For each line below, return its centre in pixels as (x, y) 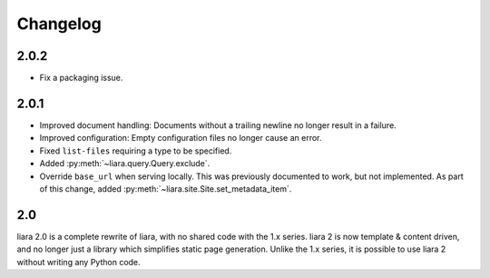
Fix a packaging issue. (81, 78)
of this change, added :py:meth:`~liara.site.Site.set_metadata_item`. (166, 189)
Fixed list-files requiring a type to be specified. (136, 151)
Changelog (59, 24)
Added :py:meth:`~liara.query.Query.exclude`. (125, 164)
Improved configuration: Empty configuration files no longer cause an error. (181, 138)
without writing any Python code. (78, 262)
